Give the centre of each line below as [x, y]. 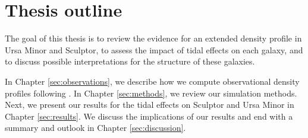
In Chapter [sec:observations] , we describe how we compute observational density [152, 81]
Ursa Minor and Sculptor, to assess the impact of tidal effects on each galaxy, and [154, 49]
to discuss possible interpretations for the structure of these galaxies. [130, 61]
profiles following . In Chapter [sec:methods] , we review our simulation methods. [151, 93]
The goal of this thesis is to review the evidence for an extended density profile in [153, 38]
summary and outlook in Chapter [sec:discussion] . [95, 128]
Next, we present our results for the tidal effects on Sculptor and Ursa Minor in [150, 105]
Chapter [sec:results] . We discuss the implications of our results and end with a [149, 116]
